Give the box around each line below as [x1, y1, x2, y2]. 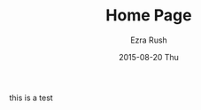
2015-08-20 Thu [118, 51, 180, 62]
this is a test [9, 92, 53, 103]
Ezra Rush [129, 35, 168, 45]
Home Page [105, 5, 192, 26]
